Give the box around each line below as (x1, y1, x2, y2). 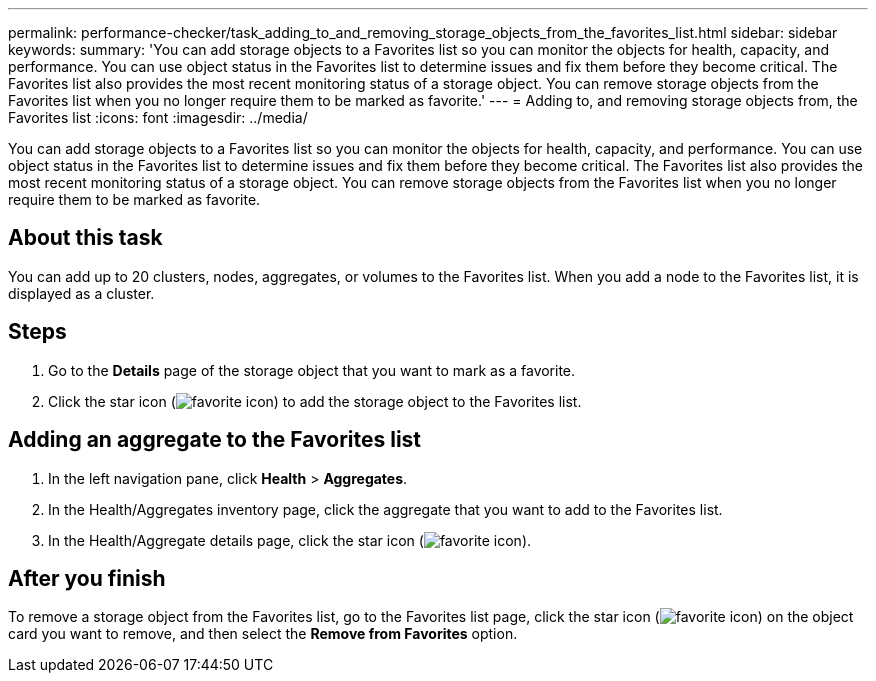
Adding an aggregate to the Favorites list (8, 427, 422, 453)
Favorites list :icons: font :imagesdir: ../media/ (8, 109, 308, 126)
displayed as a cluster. (8, 284, 155, 302)
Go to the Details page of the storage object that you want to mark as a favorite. (48, 361, 576, 379)
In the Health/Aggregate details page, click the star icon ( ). (48, 531, 532, 549)
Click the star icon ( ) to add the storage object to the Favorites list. (48, 392, 582, 410)
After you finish (8, 565, 166, 591)
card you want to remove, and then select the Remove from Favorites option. (8, 625, 518, 643)
